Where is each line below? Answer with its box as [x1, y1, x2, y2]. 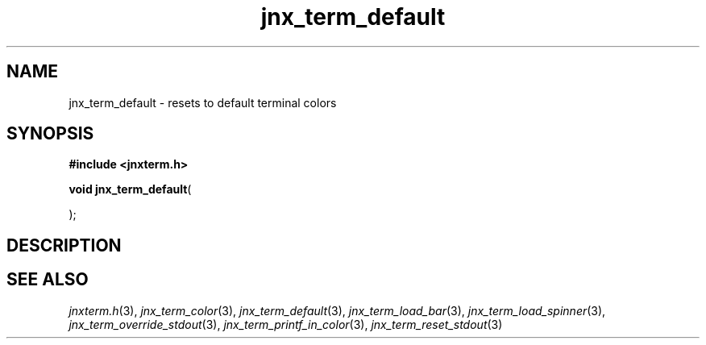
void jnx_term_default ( [69, 182, 192, 197]
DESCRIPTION [6, 235, 122, 256]
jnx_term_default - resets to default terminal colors [69, 95, 337, 110]
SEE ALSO [6, 269, 89, 290]
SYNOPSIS [6, 123, 94, 144]
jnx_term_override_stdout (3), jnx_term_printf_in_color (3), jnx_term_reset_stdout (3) [69, 317, 503, 331]
